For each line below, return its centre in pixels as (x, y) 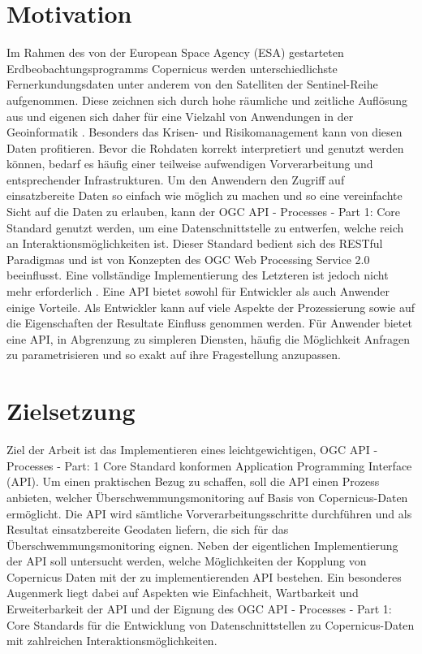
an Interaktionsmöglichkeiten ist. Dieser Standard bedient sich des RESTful (195, 243)
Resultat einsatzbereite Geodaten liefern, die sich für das (148, 529)
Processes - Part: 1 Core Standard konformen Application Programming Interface (209, 465)
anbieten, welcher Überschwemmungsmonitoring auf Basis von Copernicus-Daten (207, 497)
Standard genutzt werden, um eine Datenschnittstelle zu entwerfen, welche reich (205, 227)
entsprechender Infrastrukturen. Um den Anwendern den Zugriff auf (176, 179)
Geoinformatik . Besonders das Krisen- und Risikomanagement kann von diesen (205, 132)
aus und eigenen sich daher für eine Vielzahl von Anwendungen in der (180, 116)
